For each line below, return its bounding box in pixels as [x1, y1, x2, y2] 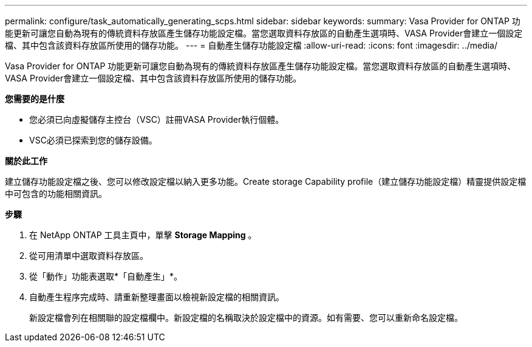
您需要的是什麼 [5, 94, 64, 104]
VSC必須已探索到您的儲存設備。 [29, 135, 157, 145]
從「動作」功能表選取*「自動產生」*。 [29, 271, 183, 281]
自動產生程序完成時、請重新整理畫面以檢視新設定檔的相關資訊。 [29, 292, 284, 302]
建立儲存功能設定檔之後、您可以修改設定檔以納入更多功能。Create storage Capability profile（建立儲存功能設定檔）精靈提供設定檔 [5, 176, 527, 187]
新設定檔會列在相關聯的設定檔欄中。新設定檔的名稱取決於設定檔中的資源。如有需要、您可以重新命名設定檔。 [29, 312, 463, 323]
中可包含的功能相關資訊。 [5, 188, 107, 199]
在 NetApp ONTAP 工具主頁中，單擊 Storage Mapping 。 [29, 230, 257, 240]
